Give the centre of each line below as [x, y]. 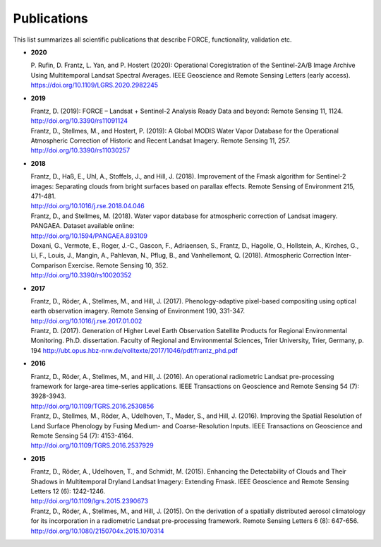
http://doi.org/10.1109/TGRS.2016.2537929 [92, 445]
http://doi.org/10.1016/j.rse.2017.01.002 [86, 320]
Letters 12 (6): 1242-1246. [68, 491]
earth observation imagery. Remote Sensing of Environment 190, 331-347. [138, 311]
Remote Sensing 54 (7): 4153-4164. [82, 435]
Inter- [344, 256]
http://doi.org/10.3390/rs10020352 [81, 275]
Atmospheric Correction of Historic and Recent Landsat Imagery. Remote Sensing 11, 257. [161, 140]
